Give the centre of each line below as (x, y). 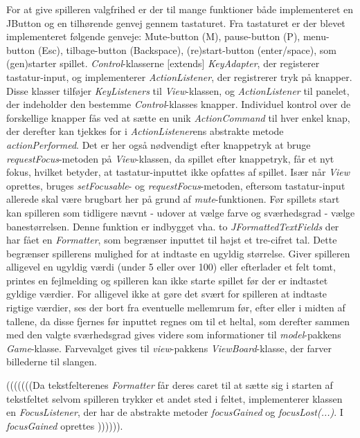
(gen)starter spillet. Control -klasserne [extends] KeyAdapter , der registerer (163, 63)
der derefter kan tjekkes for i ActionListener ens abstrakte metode (145, 131)
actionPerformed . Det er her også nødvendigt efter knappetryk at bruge (159, 144)
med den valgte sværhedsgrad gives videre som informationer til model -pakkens (174, 335)
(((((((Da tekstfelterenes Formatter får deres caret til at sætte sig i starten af (170, 385)
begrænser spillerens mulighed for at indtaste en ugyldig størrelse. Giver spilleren (178, 253)
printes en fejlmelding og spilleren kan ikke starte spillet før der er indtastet (167, 280)
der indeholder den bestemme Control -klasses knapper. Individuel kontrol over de (179, 104)
